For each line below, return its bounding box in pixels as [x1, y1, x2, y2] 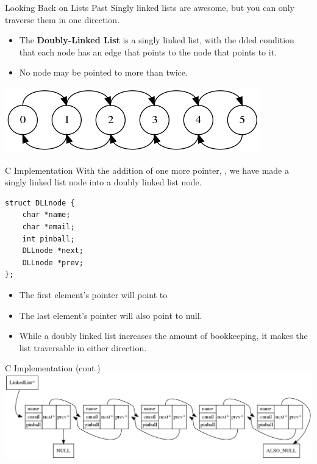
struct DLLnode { [5, 198, 75, 207]
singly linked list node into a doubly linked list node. [5, 176, 202, 188]
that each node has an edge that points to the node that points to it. [19, 45, 277, 58]
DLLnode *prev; [22, 258, 84, 267]
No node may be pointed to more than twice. [19, 66, 188, 79]
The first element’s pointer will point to [19, 288, 168, 301]
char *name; [22, 210, 71, 220]
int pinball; [22, 234, 75, 243]
